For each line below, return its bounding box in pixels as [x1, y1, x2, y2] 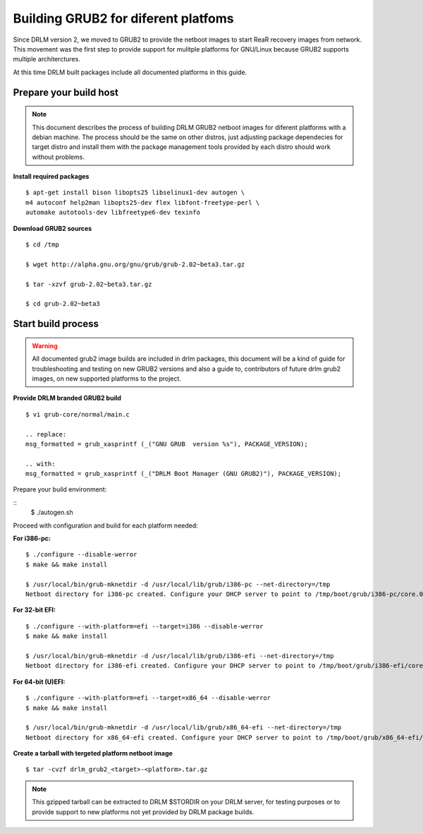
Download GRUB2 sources [13, 224, 92, 232]
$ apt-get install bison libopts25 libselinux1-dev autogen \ [25, 189, 245, 197]
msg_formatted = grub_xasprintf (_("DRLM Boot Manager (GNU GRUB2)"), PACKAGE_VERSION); [25, 470, 342, 478]
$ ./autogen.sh [30, 508, 73, 517]
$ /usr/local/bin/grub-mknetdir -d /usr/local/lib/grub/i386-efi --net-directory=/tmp [25, 652, 334, 660]
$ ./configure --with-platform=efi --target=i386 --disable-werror [25, 622, 264, 630]
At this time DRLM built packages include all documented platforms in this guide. [13, 68, 247, 76]
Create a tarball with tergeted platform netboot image [13, 749, 173, 758]
